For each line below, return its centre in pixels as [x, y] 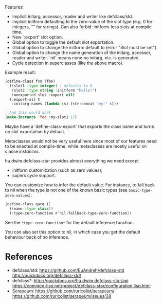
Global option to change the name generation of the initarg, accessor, [82, 53]
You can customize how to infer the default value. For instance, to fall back [80, 185]
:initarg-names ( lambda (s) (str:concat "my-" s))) [65, 104]
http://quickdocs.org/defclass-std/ [47, 275]
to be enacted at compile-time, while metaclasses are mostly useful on [76, 146]
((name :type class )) [31, 209]
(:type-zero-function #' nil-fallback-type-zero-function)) [71, 213]
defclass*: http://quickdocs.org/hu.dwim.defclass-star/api [70, 280]
